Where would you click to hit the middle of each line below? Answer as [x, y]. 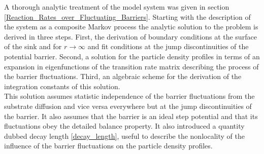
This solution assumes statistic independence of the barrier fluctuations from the [129, 96]
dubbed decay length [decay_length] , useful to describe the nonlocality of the [124, 136]
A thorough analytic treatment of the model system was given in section [117, 7]
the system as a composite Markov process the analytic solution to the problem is [131, 27]
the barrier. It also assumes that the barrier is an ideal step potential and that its [131, 116]
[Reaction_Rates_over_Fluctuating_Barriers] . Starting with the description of [127, 16]
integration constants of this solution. [62, 86]
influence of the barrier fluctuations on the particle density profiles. [108, 146]
